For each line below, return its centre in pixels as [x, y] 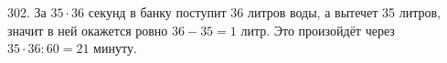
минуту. [115, 48]
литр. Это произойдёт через [318, 30]
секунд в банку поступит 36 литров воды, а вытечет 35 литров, [265, 12]
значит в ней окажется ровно [88, 30]
